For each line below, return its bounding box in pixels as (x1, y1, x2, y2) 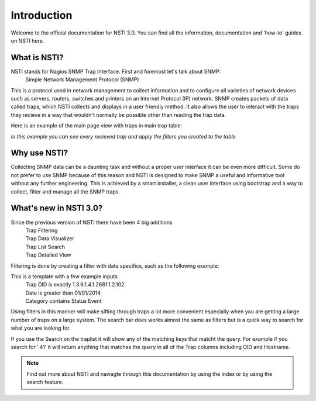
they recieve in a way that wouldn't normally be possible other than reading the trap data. (11, 111, 226, 118)
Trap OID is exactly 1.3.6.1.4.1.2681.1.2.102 (25, 281, 125, 288)
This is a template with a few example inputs (11, 272, 118, 280)
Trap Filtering (25, 227, 58, 234)
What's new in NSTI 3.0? (11, 203, 103, 213)
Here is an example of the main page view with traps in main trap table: (11, 122, 183, 129)
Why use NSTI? (11, 148, 68, 158)
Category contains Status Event (25, 298, 102, 305)
